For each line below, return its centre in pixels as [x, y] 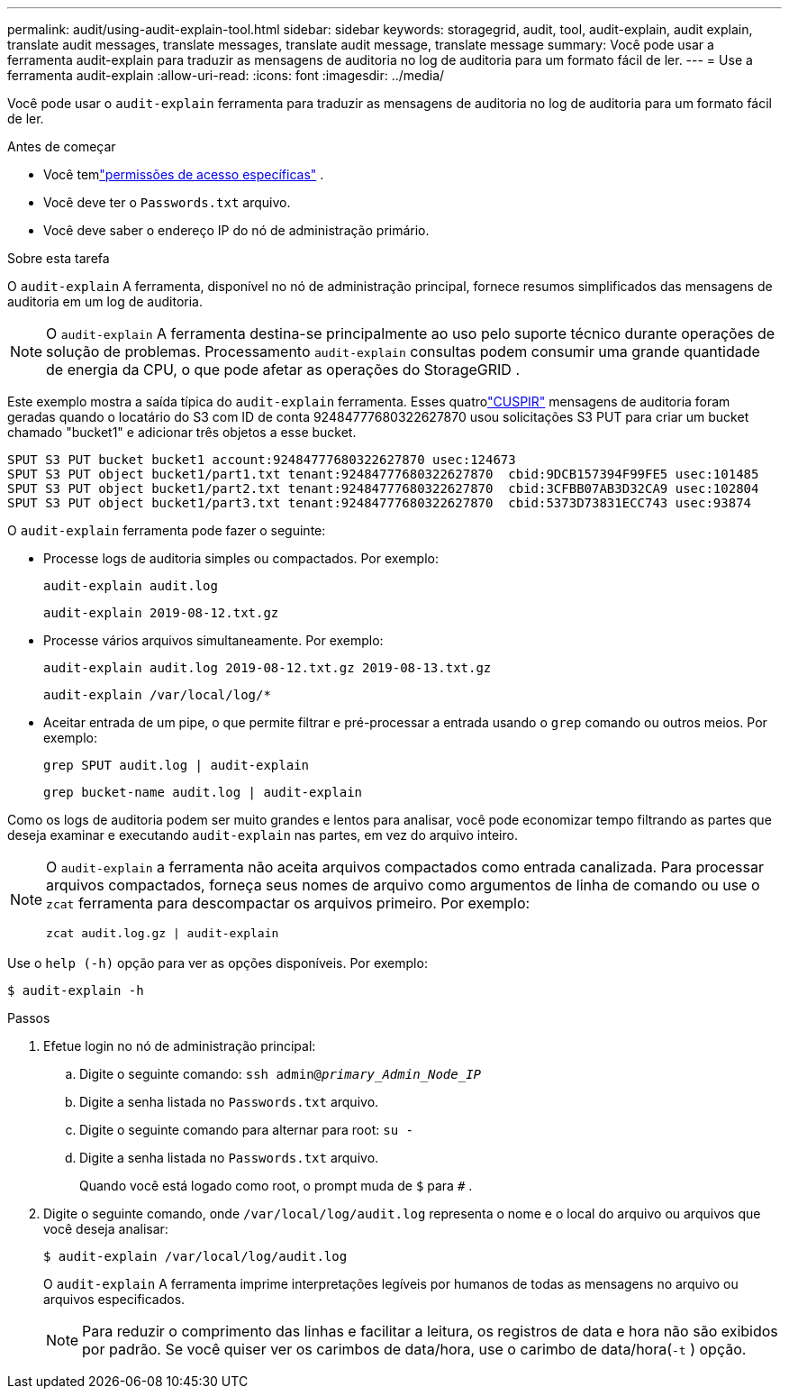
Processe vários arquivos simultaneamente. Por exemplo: [213, 640]
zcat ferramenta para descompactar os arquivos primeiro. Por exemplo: [288, 903]
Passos [29, 1018]
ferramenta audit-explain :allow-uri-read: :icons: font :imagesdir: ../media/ [226, 75]
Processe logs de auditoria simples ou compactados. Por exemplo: [241, 558]
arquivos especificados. [114, 1299]
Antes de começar [62, 146]
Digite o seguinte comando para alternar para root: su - [246, 1130]
